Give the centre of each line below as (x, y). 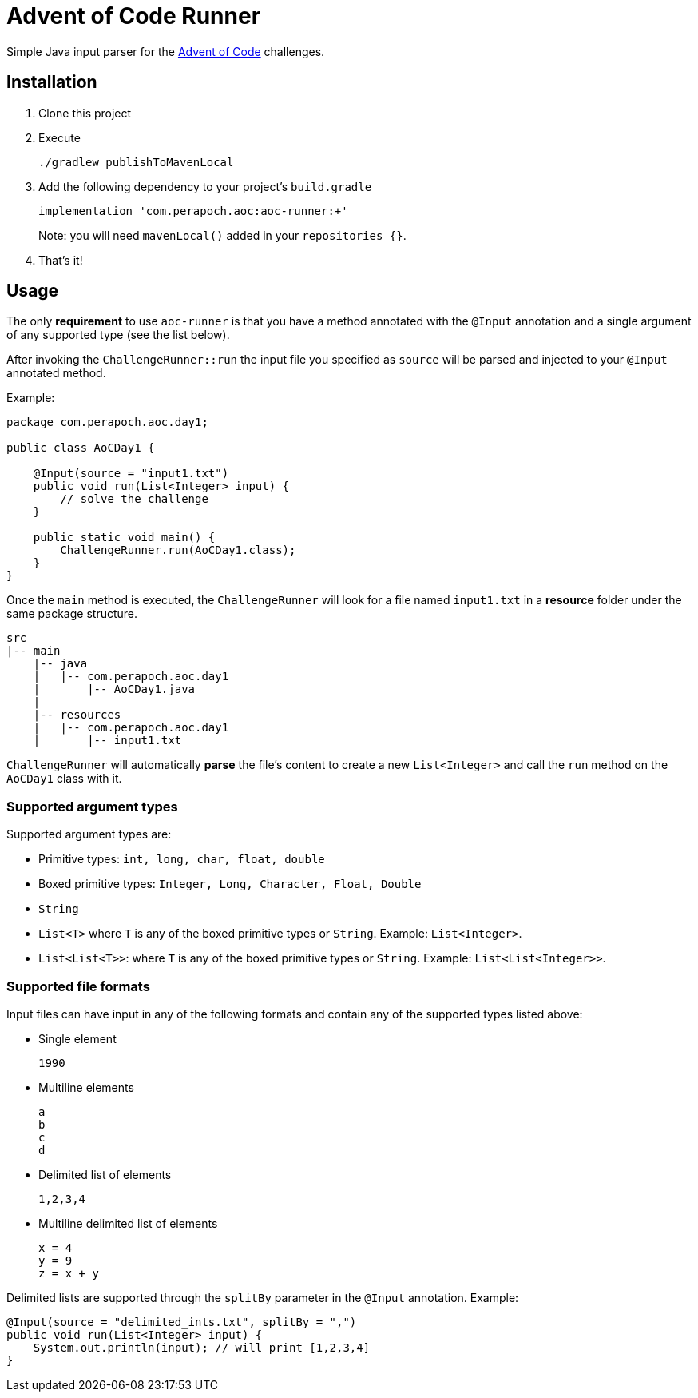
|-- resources (77, 715)
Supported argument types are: (89, 834)
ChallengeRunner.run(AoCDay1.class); (178, 550)
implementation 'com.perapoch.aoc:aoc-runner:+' (193, 211)
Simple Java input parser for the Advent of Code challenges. (166, 51)
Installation (52, 82)
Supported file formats (78, 986)
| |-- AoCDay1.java (114, 689)
